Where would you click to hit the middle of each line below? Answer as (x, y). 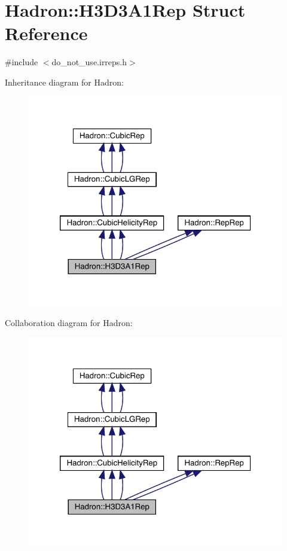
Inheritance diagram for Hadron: (64, 82)
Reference (46, 33)
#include (22, 62)
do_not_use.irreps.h (89, 62)
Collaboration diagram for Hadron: (69, 322)
